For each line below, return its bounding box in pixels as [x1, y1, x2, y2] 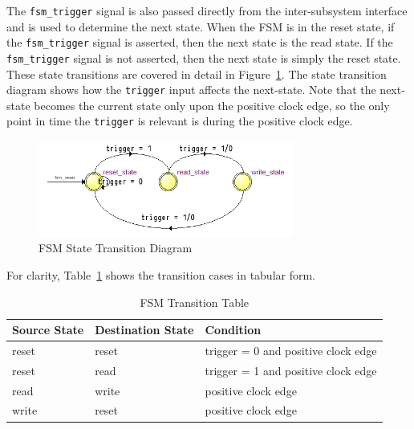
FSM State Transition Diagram [39, 239, 193, 256]
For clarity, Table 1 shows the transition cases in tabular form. [6, 266, 316, 283]
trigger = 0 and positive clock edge [205, 341, 377, 358]
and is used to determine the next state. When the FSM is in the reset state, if [6, 18, 395, 35]
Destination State [95, 321, 194, 338]
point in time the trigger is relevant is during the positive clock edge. [6, 112, 353, 129]
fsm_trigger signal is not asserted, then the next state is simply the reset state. [6, 49, 401, 66]
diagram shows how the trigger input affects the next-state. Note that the [6, 81, 376, 98]
